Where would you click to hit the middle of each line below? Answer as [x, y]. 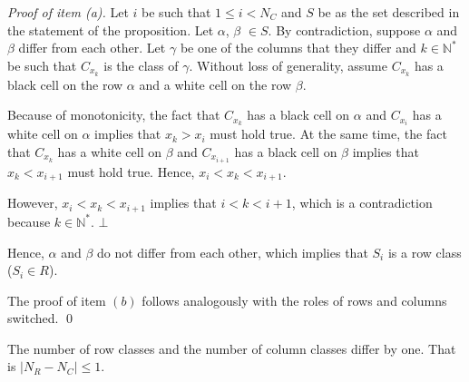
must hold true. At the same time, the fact [328, 134]
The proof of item [57, 300]
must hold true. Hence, [131, 172]
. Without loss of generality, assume [288, 65]
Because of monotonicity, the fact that [114, 115]
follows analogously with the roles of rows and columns [294, 300]
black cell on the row [65, 84]
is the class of [141, 65]
